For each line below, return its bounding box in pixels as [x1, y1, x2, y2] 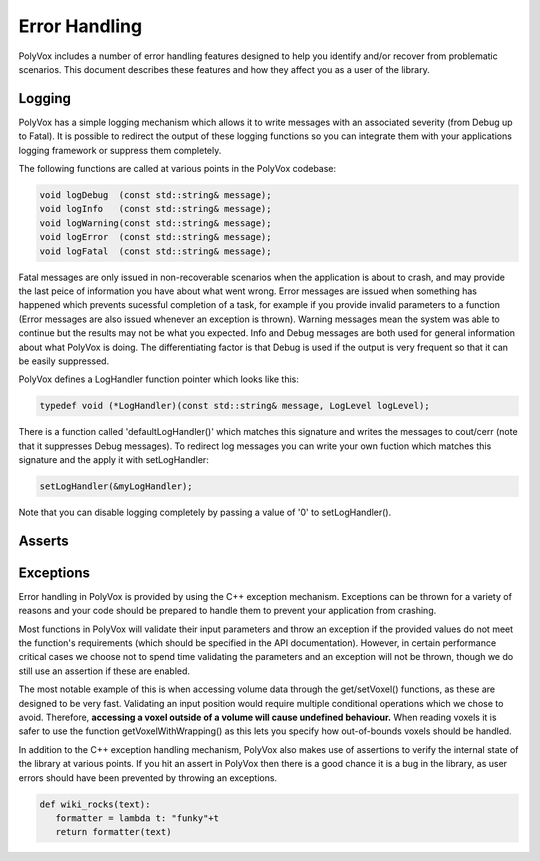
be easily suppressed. [18, 355, 110, 367]
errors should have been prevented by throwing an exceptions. [18, 771, 278, 784]
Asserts [18, 532, 69, 549]
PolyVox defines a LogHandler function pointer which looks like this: [18, 373, 300, 385]
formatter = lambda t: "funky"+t [55, 812, 220, 824]
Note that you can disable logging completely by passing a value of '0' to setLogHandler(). [18, 506, 392, 518]
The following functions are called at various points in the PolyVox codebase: [18, 163, 337, 175]
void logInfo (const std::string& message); [39, 203, 272, 215]
